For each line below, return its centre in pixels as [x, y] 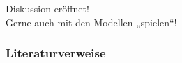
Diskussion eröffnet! [47, 8]
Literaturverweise [56, 53]
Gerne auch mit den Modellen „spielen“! [91, 22]
